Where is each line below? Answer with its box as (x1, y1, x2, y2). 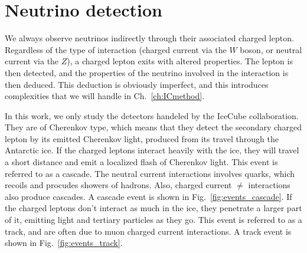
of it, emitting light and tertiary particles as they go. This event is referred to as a (5, 213, 302, 226)
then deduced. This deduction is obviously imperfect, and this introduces (5, 78, 269, 90)
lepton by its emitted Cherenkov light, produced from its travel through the (5, 132, 279, 144)
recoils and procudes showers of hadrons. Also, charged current (5, 179, 232, 191)
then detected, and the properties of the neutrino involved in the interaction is (5, 66, 289, 78)
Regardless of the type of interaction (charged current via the (5, 43, 227, 55)
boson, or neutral (240, 43, 302, 55)
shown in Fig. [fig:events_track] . (5, 236, 123, 249)
